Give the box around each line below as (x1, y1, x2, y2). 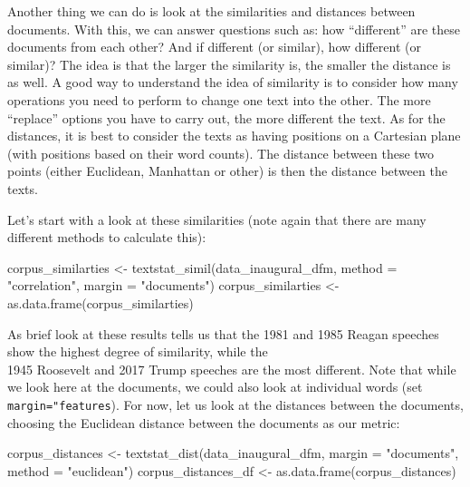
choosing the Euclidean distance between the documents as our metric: (7, 413, 400, 432)
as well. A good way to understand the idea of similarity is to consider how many (7, 73, 458, 92)
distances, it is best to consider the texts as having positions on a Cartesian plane (7, 126, 461, 145)
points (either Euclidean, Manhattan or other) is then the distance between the (7, 161, 447, 180)
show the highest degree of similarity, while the (7, 342, 268, 361)
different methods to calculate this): (7, 228, 206, 247)
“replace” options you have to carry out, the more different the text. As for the (7, 108, 446, 127)
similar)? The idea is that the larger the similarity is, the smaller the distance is (7, 54, 451, 73)
